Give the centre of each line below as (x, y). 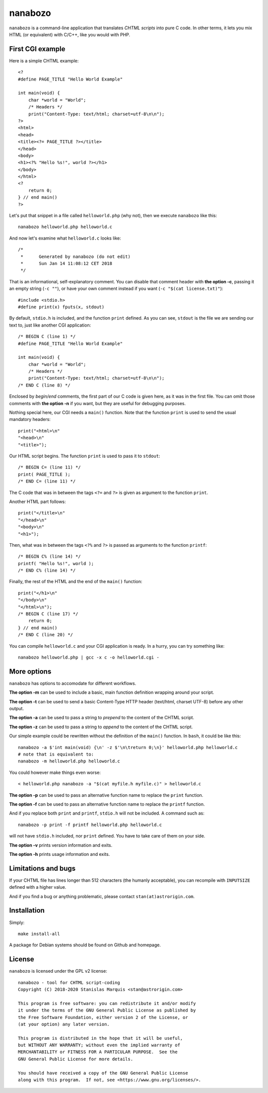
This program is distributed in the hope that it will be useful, (100, 1038)
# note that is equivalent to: (56, 754)
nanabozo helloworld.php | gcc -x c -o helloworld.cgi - (89, 657)
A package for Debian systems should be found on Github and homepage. (85, 945)
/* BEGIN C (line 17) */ (48, 614)
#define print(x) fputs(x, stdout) (61, 307)
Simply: (17, 923)
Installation (27, 910)
